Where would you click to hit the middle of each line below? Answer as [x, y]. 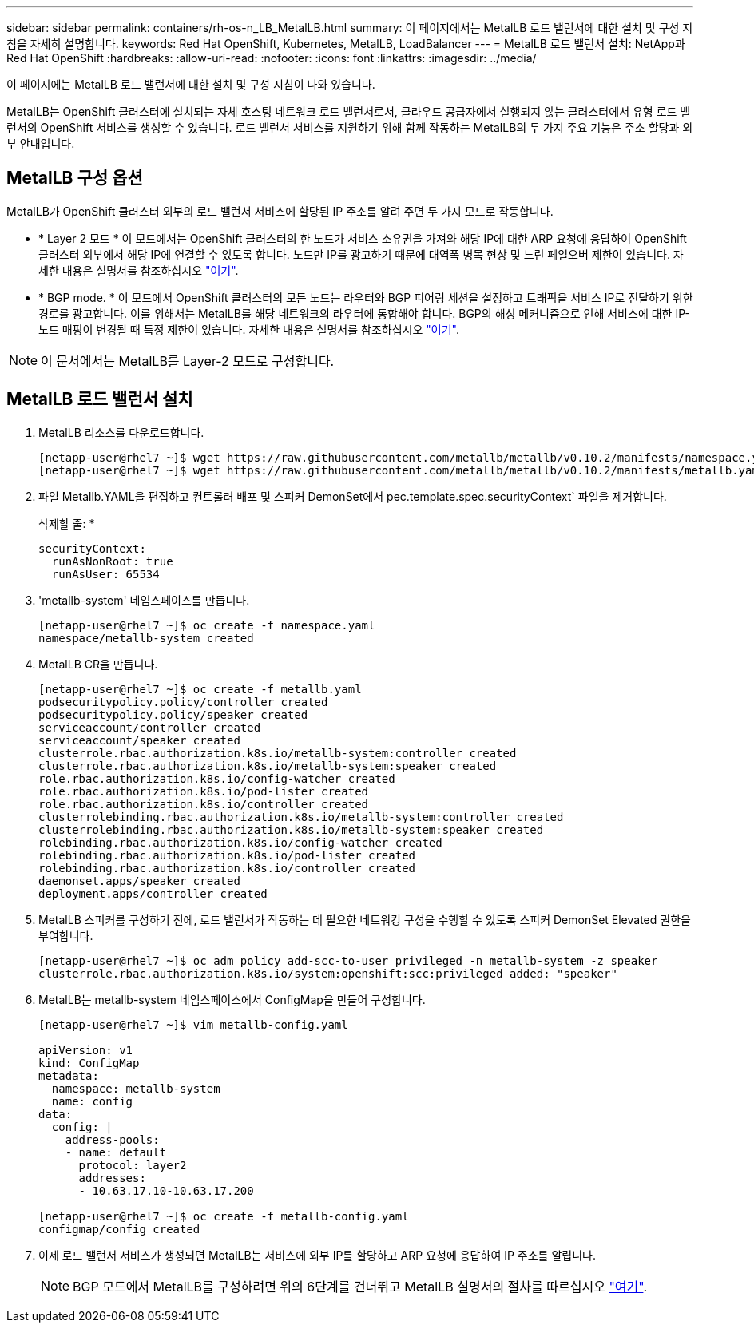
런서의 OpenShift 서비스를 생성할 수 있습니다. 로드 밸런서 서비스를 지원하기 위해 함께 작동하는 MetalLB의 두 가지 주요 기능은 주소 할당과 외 [350, 127]
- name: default [116, 1152]
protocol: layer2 [133, 1165]
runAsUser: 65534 [105, 574]
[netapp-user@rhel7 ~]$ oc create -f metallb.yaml [200, 689]
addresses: [112, 1178]
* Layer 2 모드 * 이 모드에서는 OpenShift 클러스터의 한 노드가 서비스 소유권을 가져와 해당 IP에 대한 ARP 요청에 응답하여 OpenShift [363, 238]
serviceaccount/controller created [150, 727]
